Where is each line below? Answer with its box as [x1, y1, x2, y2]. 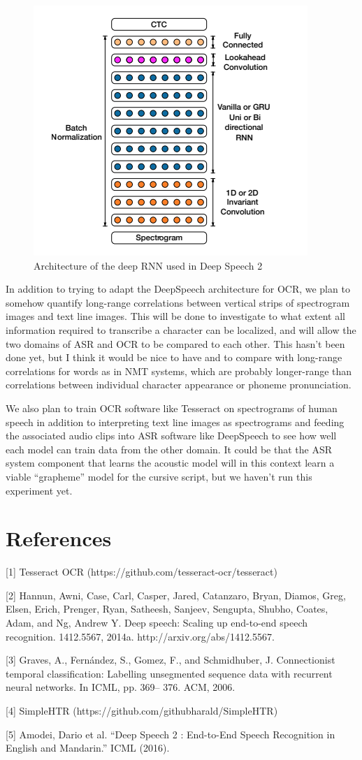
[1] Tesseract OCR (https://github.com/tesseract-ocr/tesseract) [6, 564, 277, 579]
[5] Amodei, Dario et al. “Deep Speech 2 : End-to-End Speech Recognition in [6, 726, 335, 741]
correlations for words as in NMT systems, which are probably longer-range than [6, 363, 352, 378]
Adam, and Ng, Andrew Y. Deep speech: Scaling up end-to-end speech [6, 615, 308, 629]
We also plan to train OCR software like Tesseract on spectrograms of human [6, 400, 338, 415]
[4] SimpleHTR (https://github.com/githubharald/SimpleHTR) [6, 703, 278, 717]
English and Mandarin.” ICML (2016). [6, 740, 170, 755]
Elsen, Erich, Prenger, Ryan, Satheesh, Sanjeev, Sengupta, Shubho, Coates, [6, 601, 328, 616]
